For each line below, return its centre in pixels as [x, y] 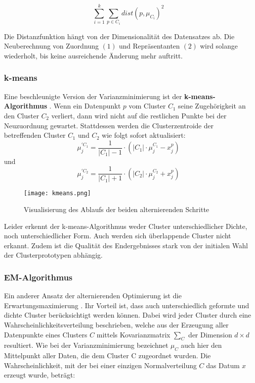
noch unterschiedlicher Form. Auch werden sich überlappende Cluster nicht [118, 236]
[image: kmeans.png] [58, 193]
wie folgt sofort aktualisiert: [144, 135]
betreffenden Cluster [35, 135]
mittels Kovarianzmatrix [133, 334]
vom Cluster [147, 106]
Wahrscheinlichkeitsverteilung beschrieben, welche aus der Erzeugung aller [116, 325]
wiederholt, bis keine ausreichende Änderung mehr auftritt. [93, 55]
